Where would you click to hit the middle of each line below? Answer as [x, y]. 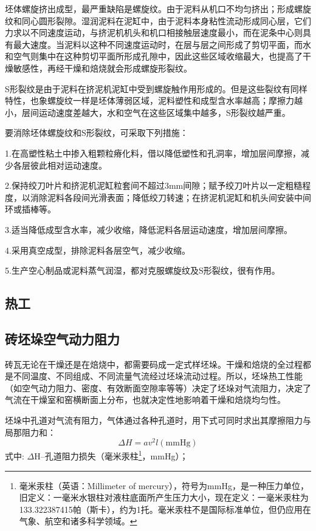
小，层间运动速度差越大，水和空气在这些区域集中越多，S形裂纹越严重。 [148, 112]
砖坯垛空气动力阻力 [62, 338]
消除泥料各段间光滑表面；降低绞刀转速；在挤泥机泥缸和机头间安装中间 [170, 197]
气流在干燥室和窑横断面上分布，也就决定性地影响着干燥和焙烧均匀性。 [145, 400]
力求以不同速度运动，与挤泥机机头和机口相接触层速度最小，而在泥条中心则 [154, 32]
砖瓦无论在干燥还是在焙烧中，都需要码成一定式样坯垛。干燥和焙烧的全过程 [154, 364]
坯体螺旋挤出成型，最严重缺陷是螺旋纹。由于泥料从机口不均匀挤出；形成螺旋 [158, 8]
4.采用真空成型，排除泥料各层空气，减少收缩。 [98, 250]
